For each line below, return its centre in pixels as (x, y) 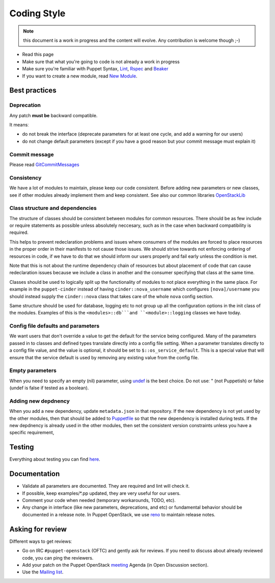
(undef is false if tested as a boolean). (49, 388)
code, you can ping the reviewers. (58, 558)
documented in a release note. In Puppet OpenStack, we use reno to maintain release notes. (119, 514)
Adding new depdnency (39, 401)
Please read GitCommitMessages (44, 164)
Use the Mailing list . (43, 572)
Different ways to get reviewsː (41, 541)
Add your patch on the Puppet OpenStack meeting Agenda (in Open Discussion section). (115, 565)
